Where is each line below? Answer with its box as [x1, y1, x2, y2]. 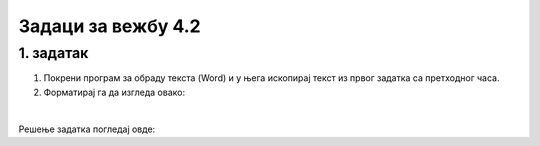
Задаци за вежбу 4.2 [18, 15, 201, 37]
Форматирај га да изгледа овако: [43, 86, 185, 98]
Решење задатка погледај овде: [18, 123, 156, 135]
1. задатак [18, 44, 89, 62]
